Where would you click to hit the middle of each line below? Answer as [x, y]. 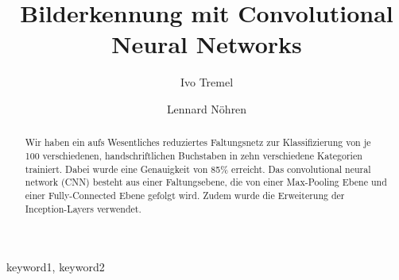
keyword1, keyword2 [56, 267]
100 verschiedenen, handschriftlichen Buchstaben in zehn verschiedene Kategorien [194, 155]
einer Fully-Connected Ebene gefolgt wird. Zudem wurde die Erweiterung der [185, 195]
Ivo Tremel [207, 82]
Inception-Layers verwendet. [83, 208]
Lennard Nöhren [207, 108]
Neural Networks [207, 44]
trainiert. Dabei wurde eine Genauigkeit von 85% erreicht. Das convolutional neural [198, 169]
